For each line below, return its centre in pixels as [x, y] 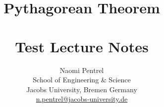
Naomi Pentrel [82, 70]
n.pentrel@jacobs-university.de [82, 99]
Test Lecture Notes [82, 46]
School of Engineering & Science [82, 80]
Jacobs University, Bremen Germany [82, 89]
